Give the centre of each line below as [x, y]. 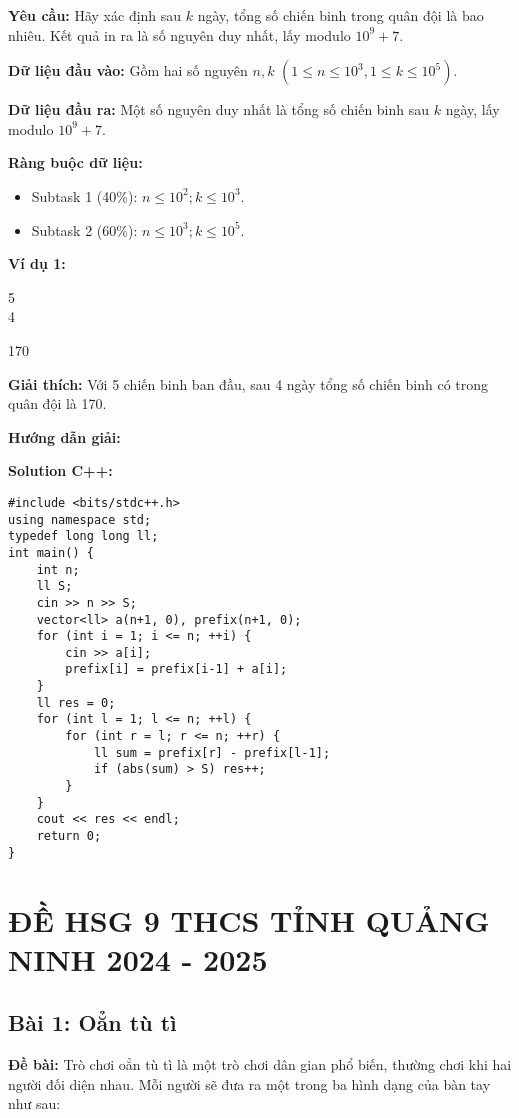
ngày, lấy [472, 109]
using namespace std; [80, 519]
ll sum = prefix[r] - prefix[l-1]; [212, 752]
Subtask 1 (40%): [84, 195]
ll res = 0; [76, 702]
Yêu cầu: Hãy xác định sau [95, 15]
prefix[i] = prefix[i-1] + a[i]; [176, 669]
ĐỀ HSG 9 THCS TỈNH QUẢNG [249, 919]
